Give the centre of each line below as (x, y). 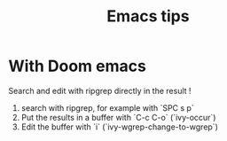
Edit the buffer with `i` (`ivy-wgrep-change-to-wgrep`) (119, 127)
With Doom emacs (78, 66)
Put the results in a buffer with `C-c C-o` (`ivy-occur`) (118, 117)
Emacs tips (148, 16)
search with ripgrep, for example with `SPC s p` (107, 107)
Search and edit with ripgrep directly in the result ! (100, 90)
